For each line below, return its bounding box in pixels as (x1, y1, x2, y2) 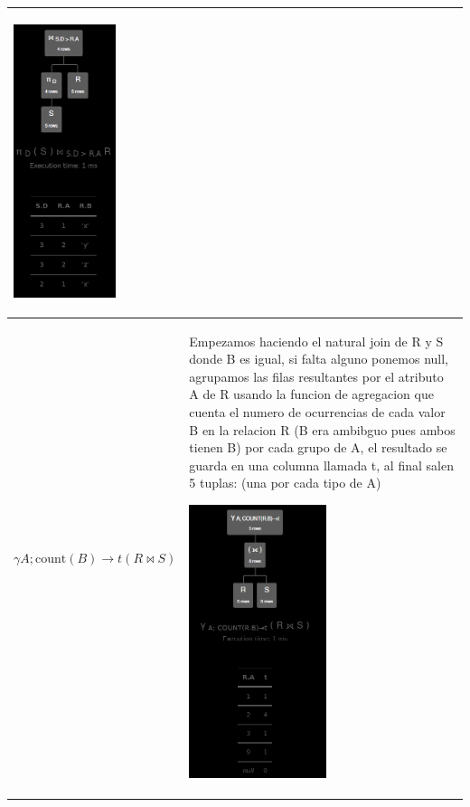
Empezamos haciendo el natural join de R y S (189, 331, 444, 350)
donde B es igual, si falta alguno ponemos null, (189, 349, 448, 368)
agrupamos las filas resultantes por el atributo (189, 366, 444, 385)
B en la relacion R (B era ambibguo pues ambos (189, 420, 456, 439)
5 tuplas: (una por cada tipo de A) (189, 473, 381, 492)
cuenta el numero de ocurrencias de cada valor (189, 403, 446, 422)
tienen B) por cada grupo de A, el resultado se (189, 438, 447, 457)
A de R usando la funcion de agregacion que (189, 385, 434, 403)
